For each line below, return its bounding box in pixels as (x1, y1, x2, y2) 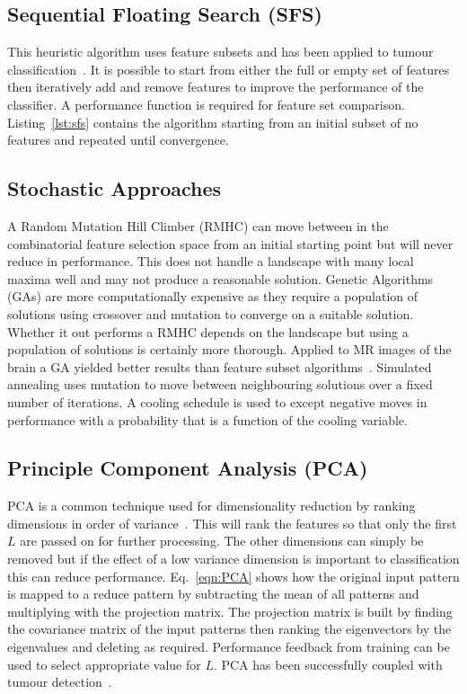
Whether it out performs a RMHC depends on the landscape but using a (7, 322, 409, 341)
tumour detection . (7, 672, 112, 691)
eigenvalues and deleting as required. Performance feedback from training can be (7, 637, 450, 656)
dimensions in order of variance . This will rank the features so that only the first (7, 513, 457, 532)
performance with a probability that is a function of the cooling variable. (7, 410, 408, 429)
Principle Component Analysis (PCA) (7, 454, 368, 482)
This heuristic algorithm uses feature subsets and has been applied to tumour (7, 42, 434, 61)
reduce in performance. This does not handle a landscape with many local (7, 252, 414, 271)
